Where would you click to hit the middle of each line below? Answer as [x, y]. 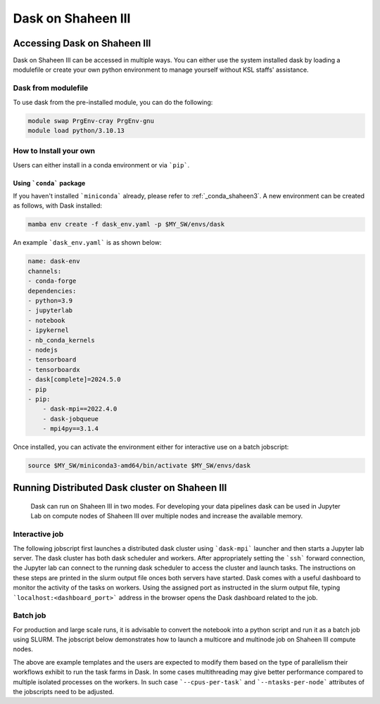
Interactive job [38, 535]
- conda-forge [52, 281]
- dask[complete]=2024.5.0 [74, 379]
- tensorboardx [54, 370]
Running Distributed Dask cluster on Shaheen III [120, 488]
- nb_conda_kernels [61, 340]
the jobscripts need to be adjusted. [64, 692]
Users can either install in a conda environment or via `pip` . [101, 165]
